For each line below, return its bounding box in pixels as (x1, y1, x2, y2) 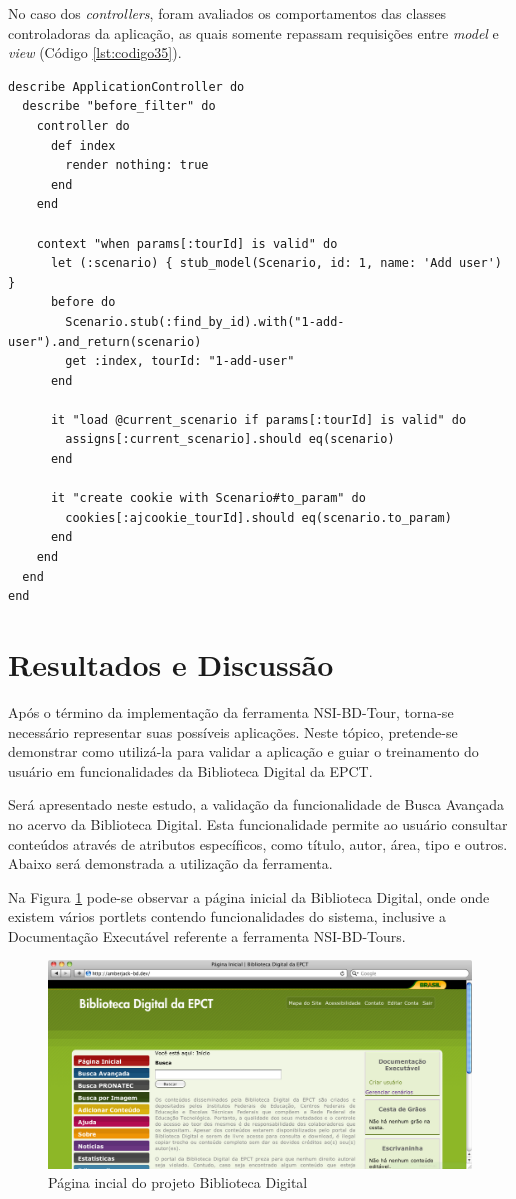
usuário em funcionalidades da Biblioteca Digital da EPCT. (8, 760, 373, 781)
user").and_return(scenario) (8, 334, 202, 349)
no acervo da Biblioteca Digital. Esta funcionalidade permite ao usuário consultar (8, 813, 508, 834)
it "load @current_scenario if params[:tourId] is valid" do (50, 412, 467, 427)
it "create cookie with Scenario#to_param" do (50, 491, 366, 506)
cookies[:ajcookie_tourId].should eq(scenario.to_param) (65, 510, 452, 525)
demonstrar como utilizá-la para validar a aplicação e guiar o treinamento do (8, 741, 479, 762)
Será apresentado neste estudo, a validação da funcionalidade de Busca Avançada (8, 794, 505, 815)
